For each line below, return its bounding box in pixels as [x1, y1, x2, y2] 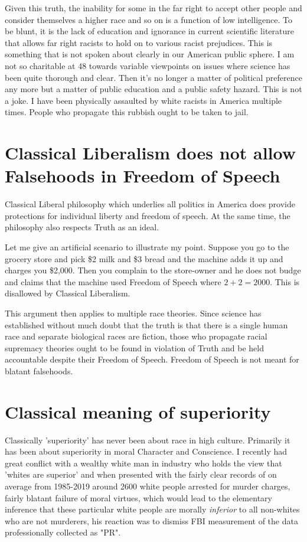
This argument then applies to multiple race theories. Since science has [5, 307, 262, 319]
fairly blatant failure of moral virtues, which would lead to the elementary [5, 491, 272, 504]
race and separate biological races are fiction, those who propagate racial [5, 330, 267, 342]
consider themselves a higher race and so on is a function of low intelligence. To [5, 13, 292, 25]
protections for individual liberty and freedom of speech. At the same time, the [5, 209, 290, 221]
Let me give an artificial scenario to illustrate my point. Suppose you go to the [5, 241, 289, 253]
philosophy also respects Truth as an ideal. [5, 221, 159, 233]
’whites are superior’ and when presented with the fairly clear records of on [5, 468, 277, 481]
